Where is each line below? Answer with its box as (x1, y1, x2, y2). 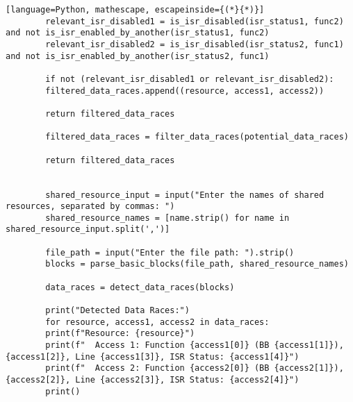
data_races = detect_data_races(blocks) (45, 282, 235, 292)
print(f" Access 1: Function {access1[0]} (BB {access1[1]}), (45, 340, 344, 351)
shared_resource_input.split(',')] (6, 224, 170, 235)
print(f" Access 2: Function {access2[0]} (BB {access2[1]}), (45, 363, 344, 374)
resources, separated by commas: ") (6, 201, 175, 212)
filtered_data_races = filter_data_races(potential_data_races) (45, 132, 349, 142)
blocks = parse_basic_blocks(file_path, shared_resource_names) (45, 259, 349, 269)
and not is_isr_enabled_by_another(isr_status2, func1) (6, 51, 270, 61)
